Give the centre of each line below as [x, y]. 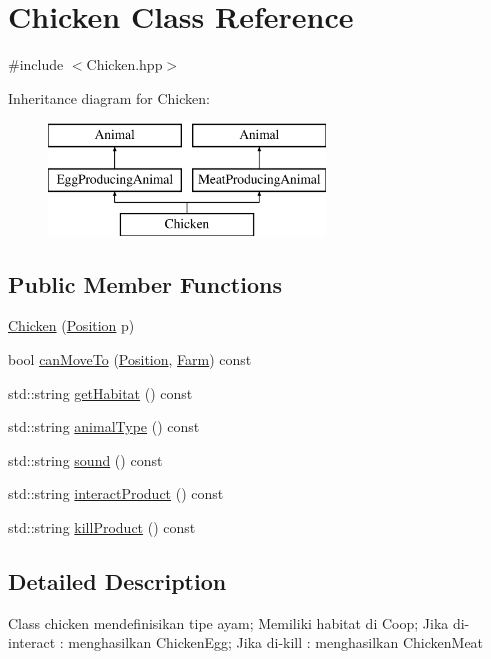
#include [36, 64]
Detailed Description [117, 581]
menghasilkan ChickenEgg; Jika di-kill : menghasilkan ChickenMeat [276, 642]
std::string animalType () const [104, 426]
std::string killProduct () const [102, 527]
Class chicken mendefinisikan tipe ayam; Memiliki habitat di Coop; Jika [228, 622]
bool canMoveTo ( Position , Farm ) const [130, 359]
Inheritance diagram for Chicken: [109, 97]
